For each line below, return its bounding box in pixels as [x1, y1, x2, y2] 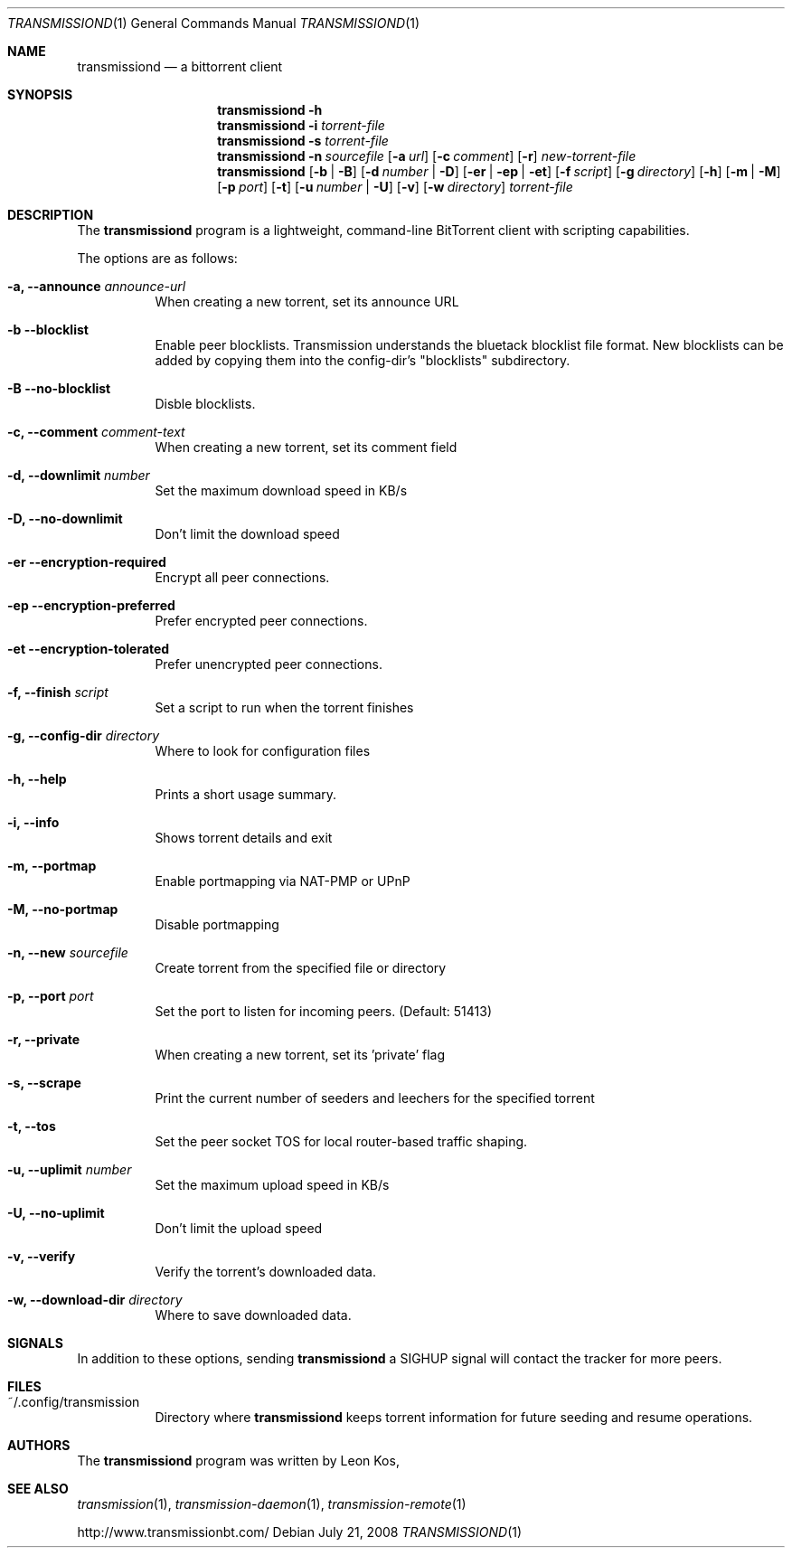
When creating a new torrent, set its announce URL [155, 294, 459, 309]
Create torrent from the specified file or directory [155, 960, 447, 975]
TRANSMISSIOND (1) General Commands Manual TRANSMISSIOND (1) [7, 15, 420, 31]
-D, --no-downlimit [7, 511, 123, 526]
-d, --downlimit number [7, 467, 150, 483]
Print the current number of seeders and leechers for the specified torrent [155, 1090, 595, 1106]
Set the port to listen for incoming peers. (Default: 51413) [155, 1004, 492, 1019]
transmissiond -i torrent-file [217, 118, 385, 133]
